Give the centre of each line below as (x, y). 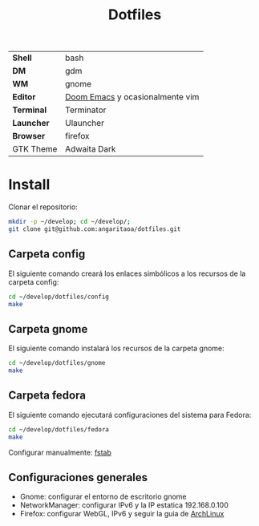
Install (29, 185)
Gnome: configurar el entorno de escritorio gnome (103, 497)
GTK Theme (35, 149)
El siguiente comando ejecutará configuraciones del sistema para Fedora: (130, 415)
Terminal (30, 110)
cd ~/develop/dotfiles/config (59, 297)
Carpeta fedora (47, 396)
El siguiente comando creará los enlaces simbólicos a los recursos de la (127, 273)
